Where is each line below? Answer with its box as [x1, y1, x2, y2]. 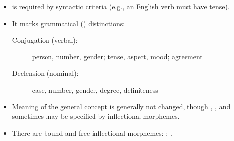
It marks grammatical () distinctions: [12, 18, 125, 28]
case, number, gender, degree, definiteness [32, 84, 158, 94]
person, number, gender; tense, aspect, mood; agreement [32, 51, 203, 61]
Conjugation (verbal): [12, 35, 78, 45]
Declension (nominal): [12, 68, 79, 78]
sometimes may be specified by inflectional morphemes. [12, 111, 180, 121]
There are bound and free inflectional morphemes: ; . [12, 127, 172, 138]
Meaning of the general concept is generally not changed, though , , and [12, 101, 231, 111]
